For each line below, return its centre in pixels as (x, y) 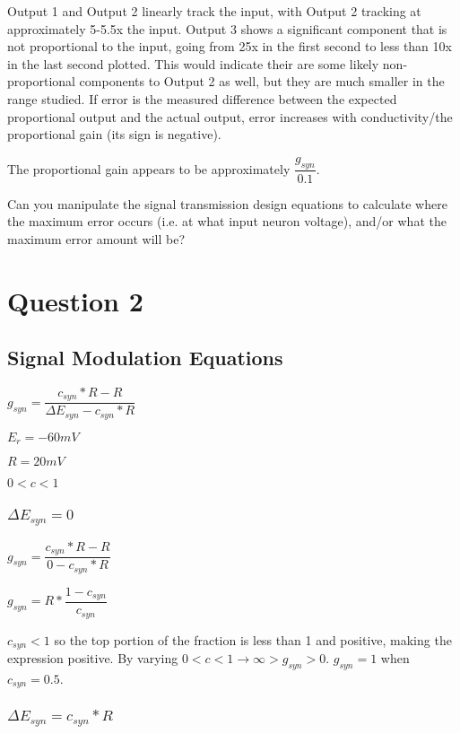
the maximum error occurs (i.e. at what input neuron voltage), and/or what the (227, 221)
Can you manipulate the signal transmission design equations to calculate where (227, 203)
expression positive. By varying (93, 657)
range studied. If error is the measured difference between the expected (202, 98)
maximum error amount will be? (96, 238)
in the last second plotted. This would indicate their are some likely (193, 63)
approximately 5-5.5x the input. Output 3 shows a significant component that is (227, 28)
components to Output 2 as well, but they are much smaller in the (262, 81)
